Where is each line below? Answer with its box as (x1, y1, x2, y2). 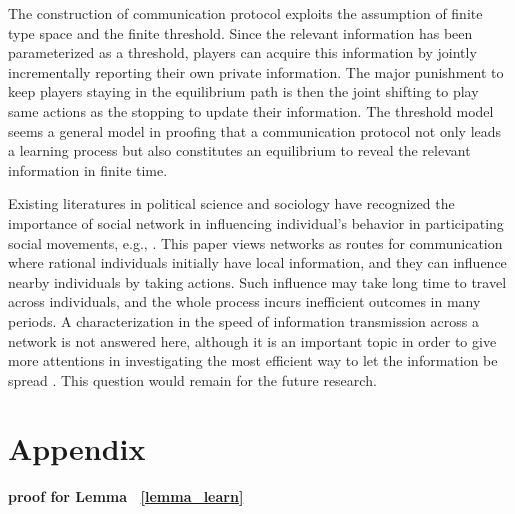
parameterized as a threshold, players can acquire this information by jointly (8, 42, 477, 63)
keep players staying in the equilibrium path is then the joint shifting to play (8, 81, 479, 102)
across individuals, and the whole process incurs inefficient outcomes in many (8, 291, 481, 312)
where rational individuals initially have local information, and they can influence (8, 252, 507, 273)
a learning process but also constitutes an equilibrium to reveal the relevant (8, 140, 471, 161)
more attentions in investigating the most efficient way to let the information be (8, 350, 498, 371)
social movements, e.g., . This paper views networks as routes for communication (8, 232, 503, 253)
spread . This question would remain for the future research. (8, 369, 377, 390)
